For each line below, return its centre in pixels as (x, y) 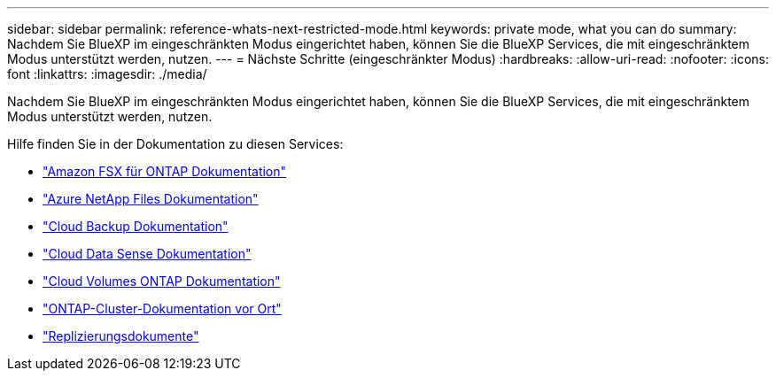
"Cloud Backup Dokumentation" (136, 226)
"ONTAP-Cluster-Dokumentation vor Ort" (162, 309)
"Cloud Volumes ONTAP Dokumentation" (162, 281)
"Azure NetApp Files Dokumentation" (151, 199)
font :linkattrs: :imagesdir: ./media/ (107, 74)
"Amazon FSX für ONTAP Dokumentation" (165, 171)
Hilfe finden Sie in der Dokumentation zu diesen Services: (175, 144)
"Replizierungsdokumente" (121, 336)
